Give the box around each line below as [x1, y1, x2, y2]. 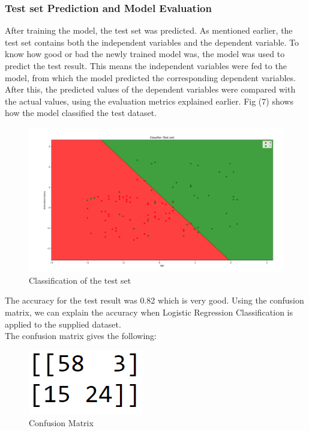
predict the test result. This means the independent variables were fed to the [5, 60, 287, 72]
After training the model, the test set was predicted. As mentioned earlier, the [5, 24, 293, 37]
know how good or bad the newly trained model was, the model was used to [5, 47, 285, 60]
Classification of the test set [29, 274, 131, 286]
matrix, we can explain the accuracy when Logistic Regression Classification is [5, 305, 293, 318]
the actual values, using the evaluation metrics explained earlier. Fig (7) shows [5, 94, 293, 107]
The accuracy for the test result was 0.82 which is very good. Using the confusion [5, 294, 304, 307]
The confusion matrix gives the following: [5, 329, 157, 342]
